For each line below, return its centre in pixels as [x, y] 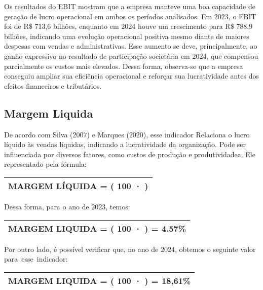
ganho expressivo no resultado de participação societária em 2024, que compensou [131, 56]
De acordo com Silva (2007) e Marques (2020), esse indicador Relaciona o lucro [127, 134]
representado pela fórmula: [45, 164]
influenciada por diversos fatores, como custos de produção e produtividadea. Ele [130, 154]
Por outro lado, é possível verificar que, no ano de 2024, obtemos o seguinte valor [130, 249]
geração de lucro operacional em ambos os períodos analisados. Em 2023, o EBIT [130, 16]
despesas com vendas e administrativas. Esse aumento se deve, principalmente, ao [131, 46]
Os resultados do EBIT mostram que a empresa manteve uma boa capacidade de [130, 6]
